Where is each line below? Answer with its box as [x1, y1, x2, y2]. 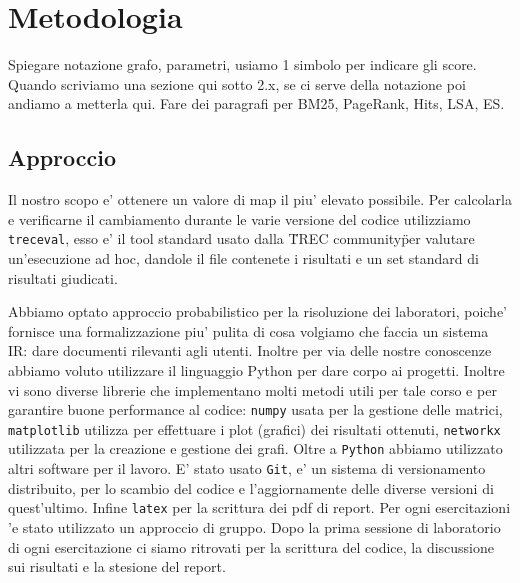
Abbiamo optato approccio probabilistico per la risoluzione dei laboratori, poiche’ [8, 301, 508, 322]
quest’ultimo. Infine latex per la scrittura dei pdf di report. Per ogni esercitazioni [8, 497, 511, 518]
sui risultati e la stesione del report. [8, 556, 226, 577]
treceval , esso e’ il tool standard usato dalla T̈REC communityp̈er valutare [8, 228, 475, 249]
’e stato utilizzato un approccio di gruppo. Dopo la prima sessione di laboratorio [8, 516, 501, 537]
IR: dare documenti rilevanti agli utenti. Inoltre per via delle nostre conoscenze [8, 340, 492, 361]
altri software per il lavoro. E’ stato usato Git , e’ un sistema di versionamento [8, 458, 486, 479]
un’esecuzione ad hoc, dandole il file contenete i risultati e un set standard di [8, 247, 479, 268]
